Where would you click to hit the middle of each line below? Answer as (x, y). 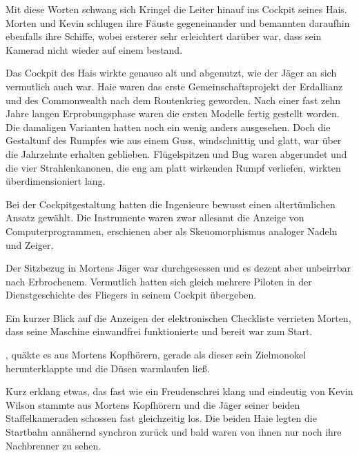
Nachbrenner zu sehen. (54, 445)
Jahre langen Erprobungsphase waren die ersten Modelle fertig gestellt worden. (173, 113)
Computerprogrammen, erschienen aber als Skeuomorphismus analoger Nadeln (172, 231)
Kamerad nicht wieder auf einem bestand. (94, 49)
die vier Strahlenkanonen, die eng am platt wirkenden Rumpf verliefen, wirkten (173, 167)
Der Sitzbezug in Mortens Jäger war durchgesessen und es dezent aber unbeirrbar (178, 268)
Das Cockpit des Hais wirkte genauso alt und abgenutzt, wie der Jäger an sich (171, 73)
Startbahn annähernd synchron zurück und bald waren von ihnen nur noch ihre (174, 432)
